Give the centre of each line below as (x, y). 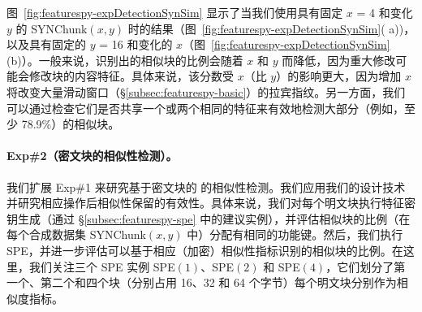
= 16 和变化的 (136, 44)
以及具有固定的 (46, 44)
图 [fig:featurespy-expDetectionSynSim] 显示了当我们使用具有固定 (175, 12)
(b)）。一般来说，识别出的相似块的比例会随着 (125, 60)
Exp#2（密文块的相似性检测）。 (92, 156)
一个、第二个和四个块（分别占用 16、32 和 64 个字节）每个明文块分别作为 (202, 282)
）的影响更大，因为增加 (339, 76)
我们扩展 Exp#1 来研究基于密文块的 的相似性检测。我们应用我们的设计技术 (206, 186)
